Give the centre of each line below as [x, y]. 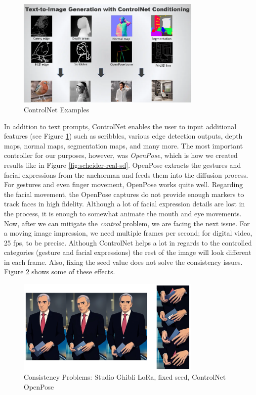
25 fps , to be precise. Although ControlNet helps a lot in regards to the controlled [128, 242]
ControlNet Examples [57, 109]
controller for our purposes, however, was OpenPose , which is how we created [121, 155]
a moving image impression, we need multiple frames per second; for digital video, [128, 233]
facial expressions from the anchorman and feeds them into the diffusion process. [126, 174]
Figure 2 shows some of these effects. [60, 272]
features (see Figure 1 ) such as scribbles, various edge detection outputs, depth [123, 136]
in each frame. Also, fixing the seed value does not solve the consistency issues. [123, 262]
